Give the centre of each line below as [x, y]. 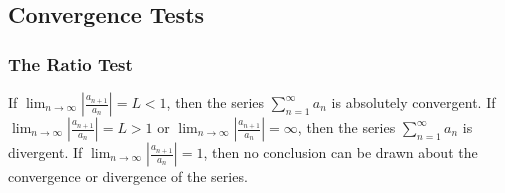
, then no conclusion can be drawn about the [340, 152]
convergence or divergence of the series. [128, 176]
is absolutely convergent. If [413, 102]
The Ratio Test [70, 63]
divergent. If [45, 152]
